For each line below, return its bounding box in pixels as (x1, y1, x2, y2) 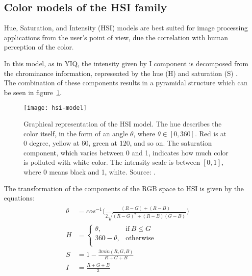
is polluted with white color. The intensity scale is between (24, 157, 201, 167)
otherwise (126, 235, 154, 242)
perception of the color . (4, 42, 74, 52)
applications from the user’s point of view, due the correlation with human (4, 32, 228, 42)
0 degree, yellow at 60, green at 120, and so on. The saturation (24, 138, 212, 148)
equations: (4, 193, 34, 203)
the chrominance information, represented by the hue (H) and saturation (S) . (4, 68, 238, 78)
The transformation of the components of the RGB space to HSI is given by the (4, 183, 244, 193)
